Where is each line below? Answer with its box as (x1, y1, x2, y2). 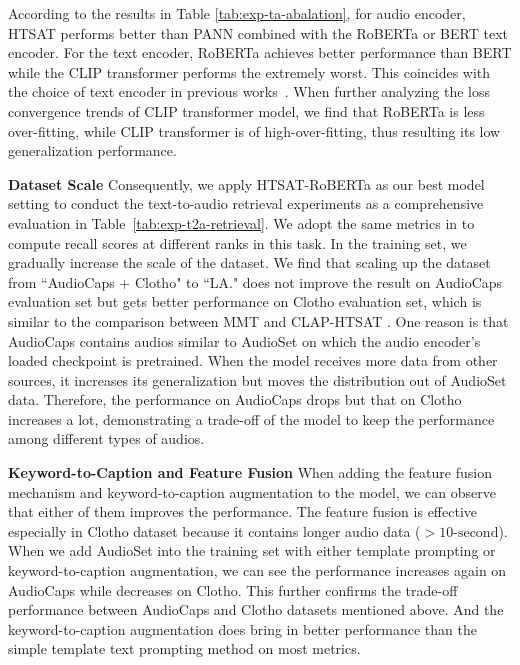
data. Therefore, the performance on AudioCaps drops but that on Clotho (8, 389, 462, 410)
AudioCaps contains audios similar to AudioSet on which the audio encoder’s (8, 330, 481, 351)
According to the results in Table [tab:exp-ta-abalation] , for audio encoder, (8, 3, 466, 23)
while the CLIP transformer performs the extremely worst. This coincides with (8, 61, 491, 82)
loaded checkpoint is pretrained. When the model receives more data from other (8, 350, 498, 371)
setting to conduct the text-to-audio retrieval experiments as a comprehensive (8, 193, 484, 214)
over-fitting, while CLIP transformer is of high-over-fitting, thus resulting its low (8, 120, 501, 141)
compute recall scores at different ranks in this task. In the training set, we (8, 232, 467, 253)
